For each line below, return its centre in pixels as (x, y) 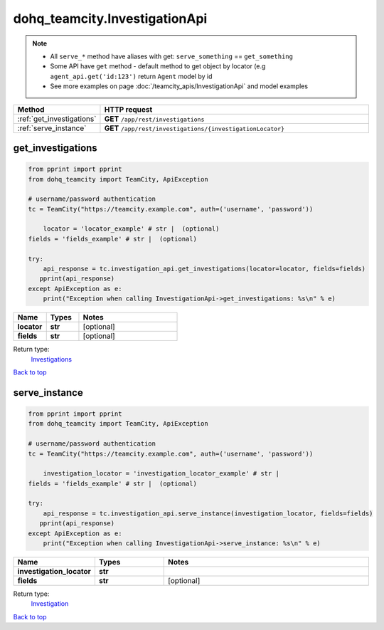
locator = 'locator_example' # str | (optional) (131, 229)
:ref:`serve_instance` (52, 128)
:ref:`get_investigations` (57, 119)
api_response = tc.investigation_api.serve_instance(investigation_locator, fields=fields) (208, 513)
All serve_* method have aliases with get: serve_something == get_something (171, 56)
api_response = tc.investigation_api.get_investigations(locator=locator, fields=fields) (204, 269)
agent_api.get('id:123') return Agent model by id (131, 76)
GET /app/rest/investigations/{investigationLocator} (194, 128)
